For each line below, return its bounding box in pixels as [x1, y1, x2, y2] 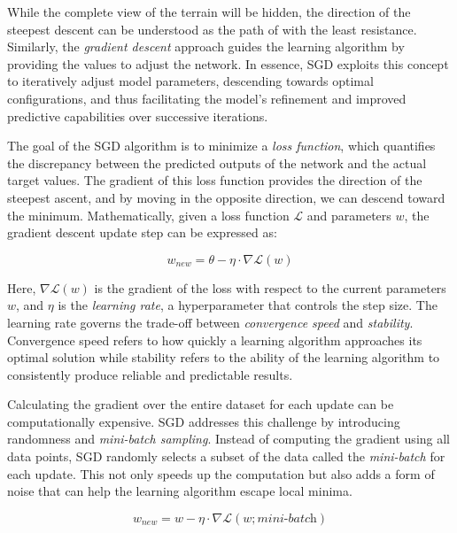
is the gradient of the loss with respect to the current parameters [94, 278, 446, 297]
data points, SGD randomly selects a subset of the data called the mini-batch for [7, 447, 445, 466]
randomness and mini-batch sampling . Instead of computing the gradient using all [7, 429, 451, 448]
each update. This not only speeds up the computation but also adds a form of [7, 464, 435, 483]
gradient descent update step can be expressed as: [7, 223, 277, 242]
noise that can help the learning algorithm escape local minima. [7, 482, 352, 500]
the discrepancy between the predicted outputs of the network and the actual [7, 153, 427, 172]
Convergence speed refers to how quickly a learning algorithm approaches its [7, 330, 422, 349]
